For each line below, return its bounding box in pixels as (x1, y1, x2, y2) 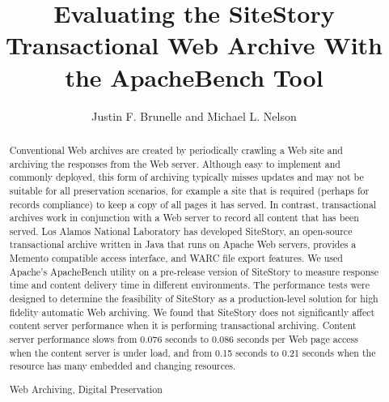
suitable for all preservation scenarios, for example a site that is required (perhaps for (9, 183, 370, 197)
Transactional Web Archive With (6, 28, 383, 62)
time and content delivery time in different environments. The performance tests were (9, 278, 370, 292)
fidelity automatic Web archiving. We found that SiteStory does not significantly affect (9, 305, 375, 319)
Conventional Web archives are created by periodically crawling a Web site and (9, 143, 343, 156)
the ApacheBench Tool (65, 60, 323, 93)
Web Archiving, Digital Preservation (9, 382, 163, 396)
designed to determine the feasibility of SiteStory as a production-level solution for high (9, 292, 378, 306)
